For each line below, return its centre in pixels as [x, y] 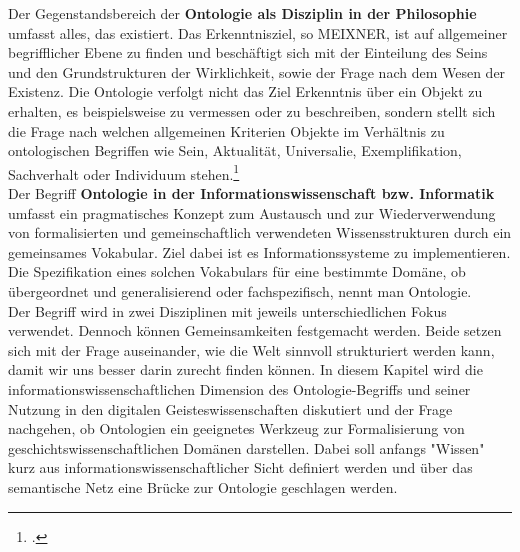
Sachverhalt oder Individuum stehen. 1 [124, 172]
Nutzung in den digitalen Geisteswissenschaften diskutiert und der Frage [230, 408]
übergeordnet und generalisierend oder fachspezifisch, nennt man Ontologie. [240, 290]
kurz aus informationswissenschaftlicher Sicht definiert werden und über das [240, 467]
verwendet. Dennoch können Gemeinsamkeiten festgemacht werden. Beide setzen [255, 330]
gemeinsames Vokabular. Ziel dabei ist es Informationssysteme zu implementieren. [259, 251]
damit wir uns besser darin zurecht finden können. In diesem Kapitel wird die [245, 369]
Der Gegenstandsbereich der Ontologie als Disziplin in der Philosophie [242, 13]
